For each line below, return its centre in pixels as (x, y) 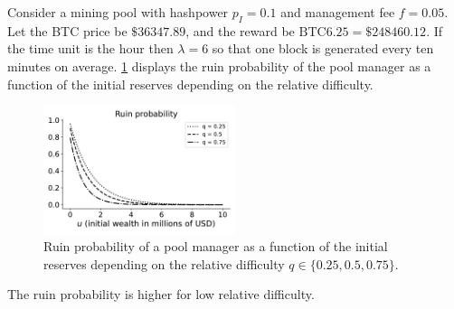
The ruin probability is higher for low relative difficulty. (161, 294)
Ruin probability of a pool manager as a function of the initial (216, 246)
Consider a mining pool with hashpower (118, 12)
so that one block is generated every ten (323, 48)
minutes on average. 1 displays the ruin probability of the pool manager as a (219, 66)
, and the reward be (240, 30)
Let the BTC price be (67, 30)
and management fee (338, 12)
